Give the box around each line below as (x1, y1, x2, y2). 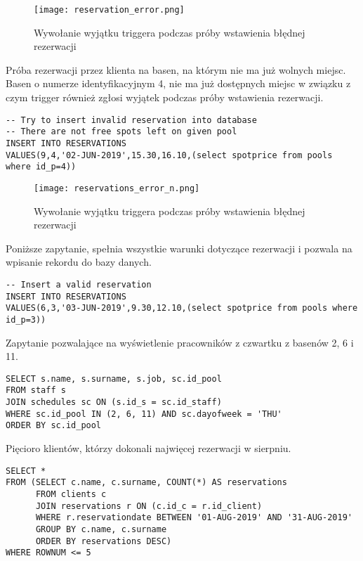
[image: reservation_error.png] (34, 5, 185, 15)
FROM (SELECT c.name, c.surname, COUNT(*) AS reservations (6, 477, 287, 488)
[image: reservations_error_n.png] (34, 183, 200, 193)
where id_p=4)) (6, 162, 77, 172)
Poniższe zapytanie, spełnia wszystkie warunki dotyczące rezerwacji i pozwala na (6, 240, 352, 255)
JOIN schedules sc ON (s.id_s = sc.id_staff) (6, 397, 222, 408)
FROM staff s (6, 385, 66, 396)
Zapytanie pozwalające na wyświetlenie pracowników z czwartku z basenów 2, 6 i (6, 335, 354, 349)
